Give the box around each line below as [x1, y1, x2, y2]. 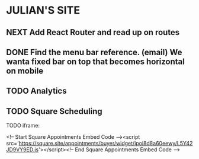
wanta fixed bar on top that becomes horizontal [6, 56, 185, 66]
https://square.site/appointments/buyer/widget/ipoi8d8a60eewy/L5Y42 [18, 140, 193, 147]
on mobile [6, 66, 44, 76]
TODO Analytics [6, 86, 67, 96]
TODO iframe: [6, 122, 40, 129]
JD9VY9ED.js [6, 146, 39, 153]
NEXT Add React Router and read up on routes [6, 27, 180, 37]
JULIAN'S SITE [6, 4, 81, 17]
